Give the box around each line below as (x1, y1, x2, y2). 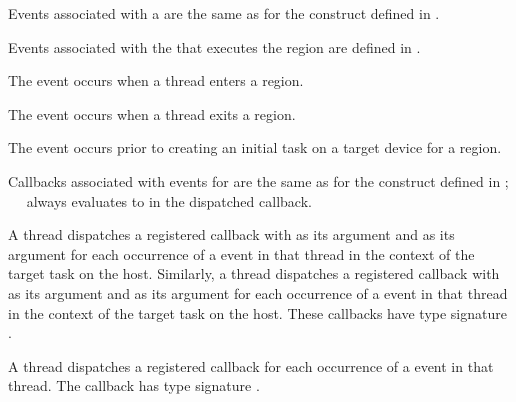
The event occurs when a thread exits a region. (8, 103, 296, 124)
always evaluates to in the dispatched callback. (26, 190, 312, 211)
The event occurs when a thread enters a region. (8, 70, 304, 91)
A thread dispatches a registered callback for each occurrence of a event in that (8, 355, 494, 376)
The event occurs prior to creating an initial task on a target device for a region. (8, 137, 502, 158)
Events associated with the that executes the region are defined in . (8, 36, 421, 57)
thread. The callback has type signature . (8, 375, 260, 396)
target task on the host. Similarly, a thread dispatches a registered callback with (8, 263, 500, 284)
